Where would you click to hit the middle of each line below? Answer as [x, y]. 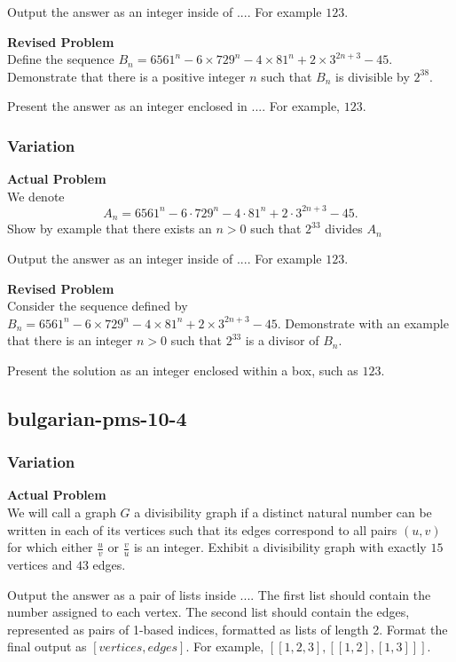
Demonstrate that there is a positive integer [126, 76]
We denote [36, 196]
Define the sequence [61, 59]
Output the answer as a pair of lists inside [122, 594]
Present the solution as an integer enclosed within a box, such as [183, 370]
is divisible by [373, 76]
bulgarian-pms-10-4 [97, 418]
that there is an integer [70, 340]
